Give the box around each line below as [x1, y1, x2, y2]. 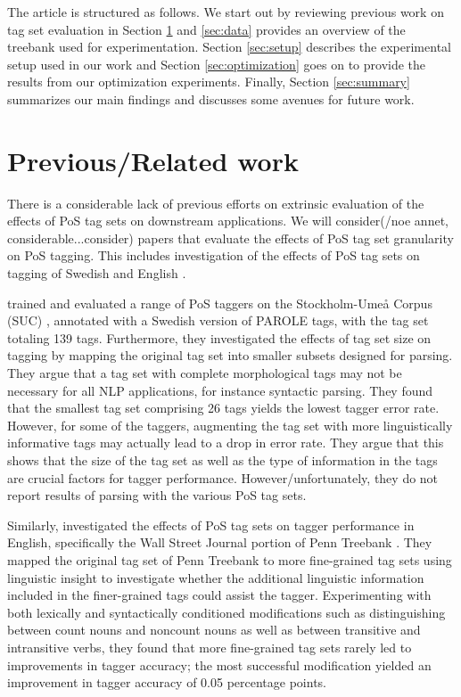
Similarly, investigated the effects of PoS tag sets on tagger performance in [7, 515, 415, 534]
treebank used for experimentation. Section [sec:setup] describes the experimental [7, 37, 451, 56]
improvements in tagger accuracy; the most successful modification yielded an [7, 655, 432, 674]
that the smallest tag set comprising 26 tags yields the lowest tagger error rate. [7, 398, 440, 417]
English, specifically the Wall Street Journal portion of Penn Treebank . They [7, 533, 432, 552]
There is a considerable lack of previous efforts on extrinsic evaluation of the [7, 193, 424, 212]
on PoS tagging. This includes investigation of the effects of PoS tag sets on [7, 246, 420, 265]
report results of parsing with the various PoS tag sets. [7, 486, 307, 504]
